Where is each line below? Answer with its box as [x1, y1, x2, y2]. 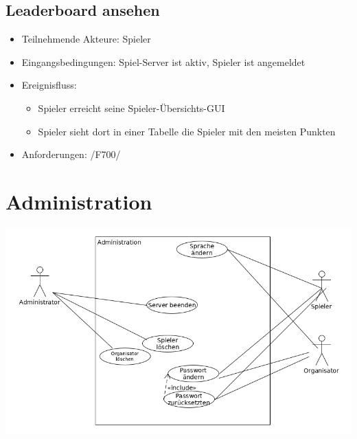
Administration [5, 187, 152, 215]
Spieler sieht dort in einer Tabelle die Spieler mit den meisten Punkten [38, 124, 336, 138]
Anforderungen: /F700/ [21, 147, 121, 161]
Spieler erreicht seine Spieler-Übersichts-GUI [38, 100, 225, 115]
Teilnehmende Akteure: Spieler [21, 32, 151, 46]
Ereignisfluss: [21, 78, 77, 92]
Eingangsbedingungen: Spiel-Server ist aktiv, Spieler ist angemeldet [21, 54, 306, 69]
